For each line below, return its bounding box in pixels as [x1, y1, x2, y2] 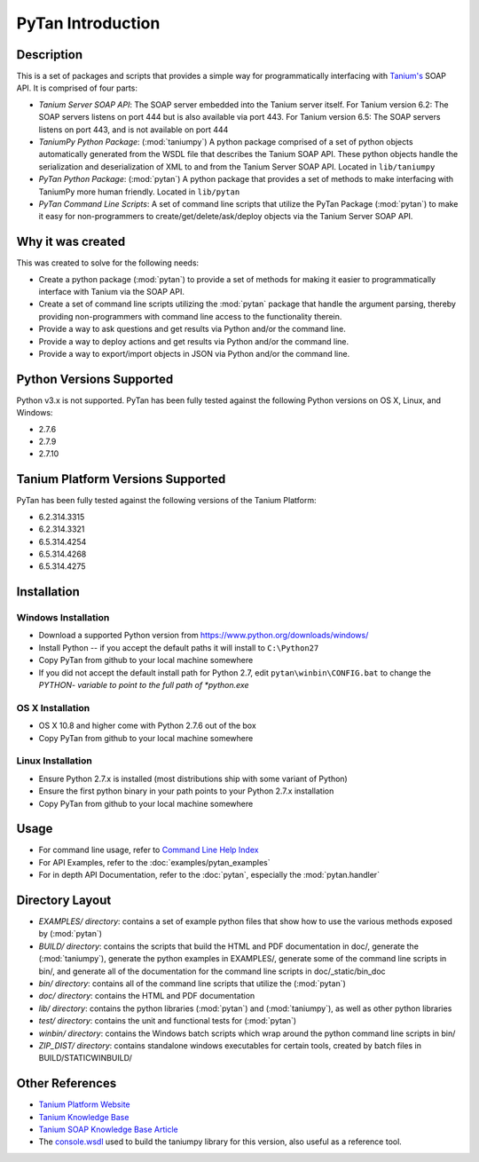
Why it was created [16, 234, 126, 249]
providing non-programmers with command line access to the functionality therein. [38, 311, 342, 321]
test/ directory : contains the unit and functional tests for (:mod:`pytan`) [38, 1016, 297, 1026]
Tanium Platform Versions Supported [16, 471, 226, 487]
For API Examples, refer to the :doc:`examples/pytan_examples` [38, 857, 271, 867]
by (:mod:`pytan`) [38, 929, 102, 939]
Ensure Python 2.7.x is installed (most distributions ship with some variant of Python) [38, 773, 348, 784]
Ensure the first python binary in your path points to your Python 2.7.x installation [38, 786, 334, 796]
